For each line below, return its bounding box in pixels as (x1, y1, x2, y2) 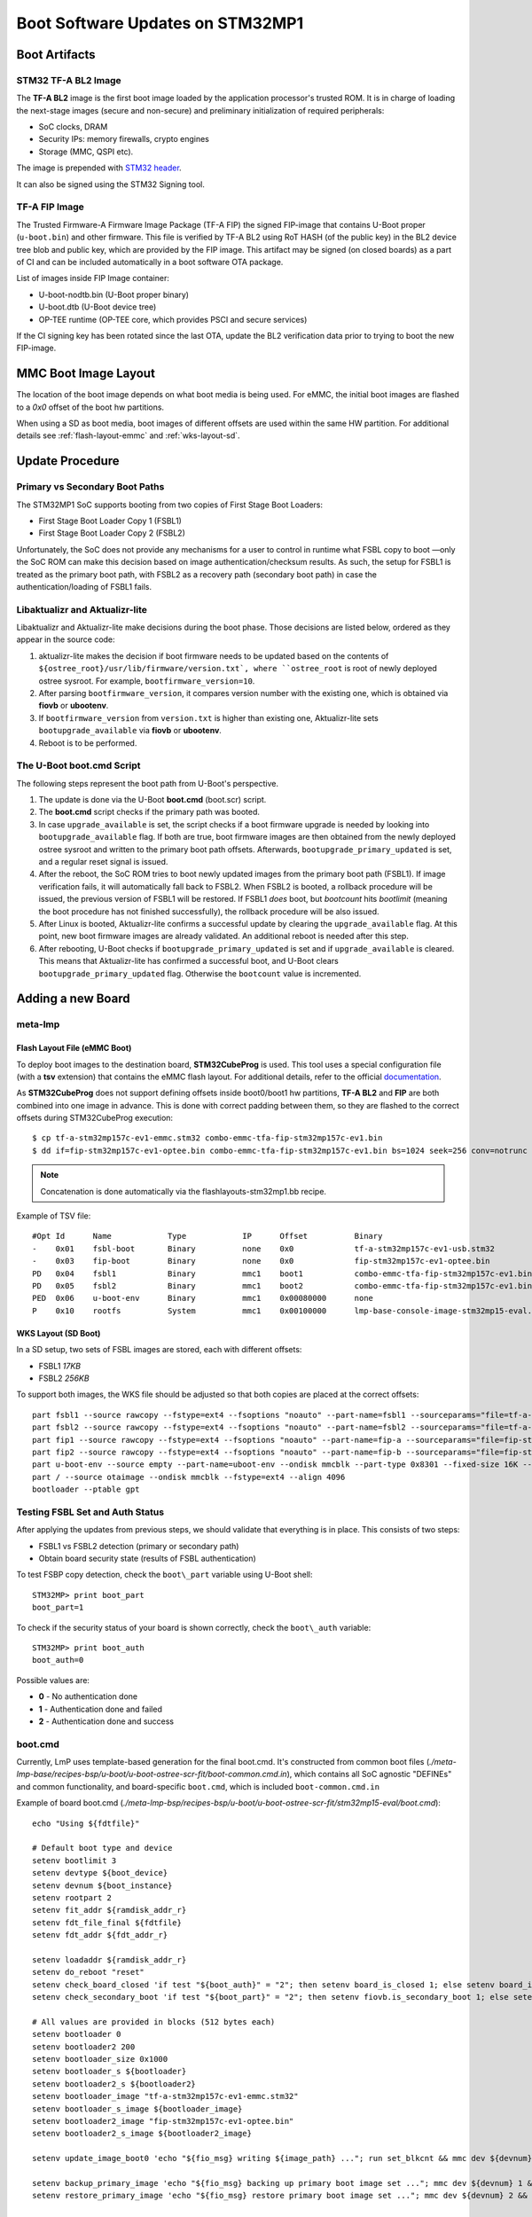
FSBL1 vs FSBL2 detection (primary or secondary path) (38, 1540, 239, 1551)
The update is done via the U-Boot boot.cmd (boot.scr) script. (38, 795, 267, 805)
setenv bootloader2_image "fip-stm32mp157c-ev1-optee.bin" (32, 2116, 294, 2126)
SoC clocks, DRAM (38, 121, 108, 132)
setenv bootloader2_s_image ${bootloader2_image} (32, 2128, 253, 2139)
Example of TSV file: (16, 1210, 91, 1221)
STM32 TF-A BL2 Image (16, 74, 121, 86)
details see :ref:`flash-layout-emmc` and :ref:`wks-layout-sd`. (16, 430, 240, 441)
